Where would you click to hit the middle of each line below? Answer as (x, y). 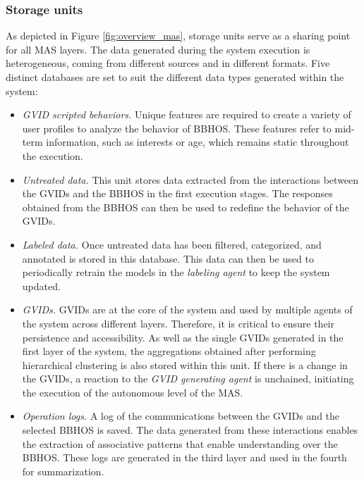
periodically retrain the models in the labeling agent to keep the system (176, 272)
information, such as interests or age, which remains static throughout (198, 142)
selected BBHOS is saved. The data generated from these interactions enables (190, 430)
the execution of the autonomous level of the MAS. (133, 392)
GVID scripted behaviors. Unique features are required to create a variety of (187, 114)
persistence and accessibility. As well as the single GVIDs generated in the (183, 337)
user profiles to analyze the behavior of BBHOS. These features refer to (177, 128)
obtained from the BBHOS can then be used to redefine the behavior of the (186, 207)
